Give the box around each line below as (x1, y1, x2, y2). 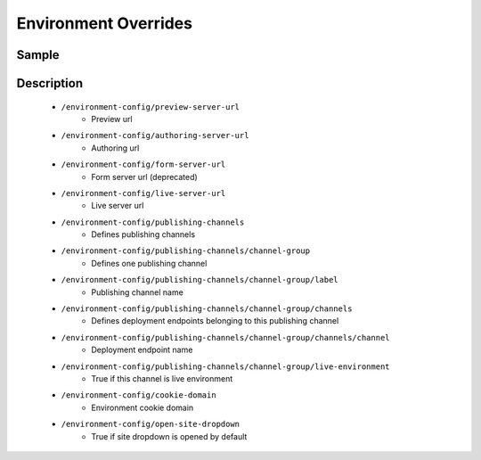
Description (16, 76, 84, 91)
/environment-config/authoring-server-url (61, 130, 249, 141)
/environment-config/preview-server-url (61, 102, 240, 111)
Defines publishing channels (91, 229, 196, 240)
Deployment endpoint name (91, 344, 193, 356)
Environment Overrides (16, 13, 193, 33)
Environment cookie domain (91, 402, 194, 413)
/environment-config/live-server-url (61, 188, 226, 198)
